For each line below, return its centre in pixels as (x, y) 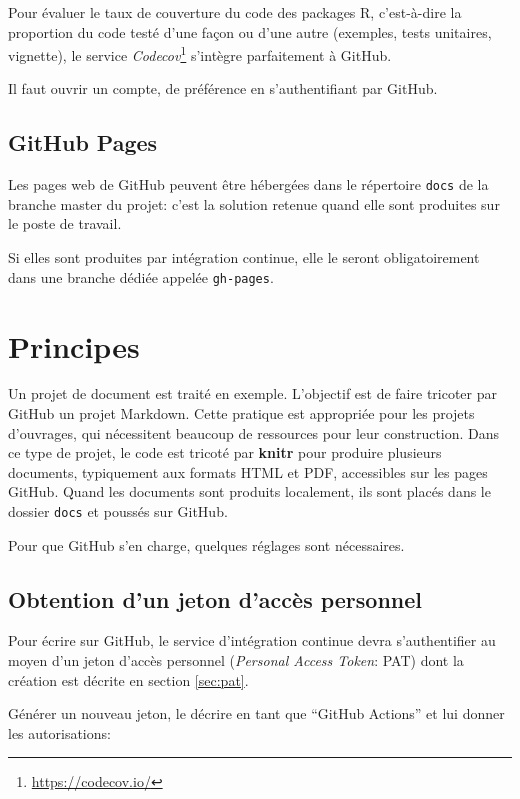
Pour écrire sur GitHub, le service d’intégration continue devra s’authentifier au (252, 640)
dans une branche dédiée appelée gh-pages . (141, 276)
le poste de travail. (65, 223)
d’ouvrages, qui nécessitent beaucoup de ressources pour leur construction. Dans (254, 432)
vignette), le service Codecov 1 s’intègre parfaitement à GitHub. (200, 53)
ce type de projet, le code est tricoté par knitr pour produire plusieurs (225, 452)
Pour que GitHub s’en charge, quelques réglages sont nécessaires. (206, 544)
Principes (74, 345)
